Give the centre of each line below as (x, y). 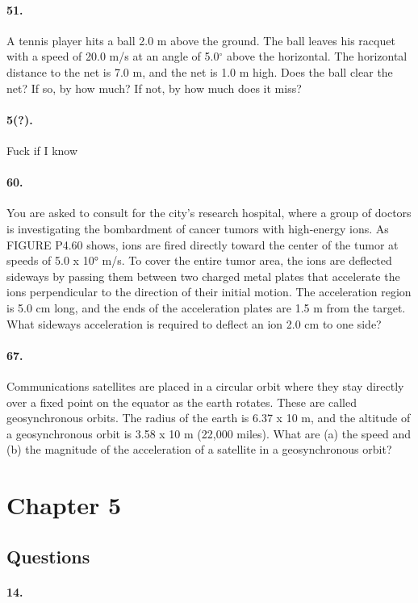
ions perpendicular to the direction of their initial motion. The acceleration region (209, 292)
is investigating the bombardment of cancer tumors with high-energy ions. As (198, 228)
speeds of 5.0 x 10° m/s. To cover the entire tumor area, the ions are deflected (199, 260)
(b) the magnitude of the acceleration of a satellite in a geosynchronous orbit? (199, 449)
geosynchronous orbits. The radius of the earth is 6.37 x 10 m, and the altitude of (209, 418)
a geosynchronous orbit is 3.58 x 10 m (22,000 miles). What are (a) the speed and (209, 433)
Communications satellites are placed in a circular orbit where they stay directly (205, 385)
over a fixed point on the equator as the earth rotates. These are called (182, 402)
